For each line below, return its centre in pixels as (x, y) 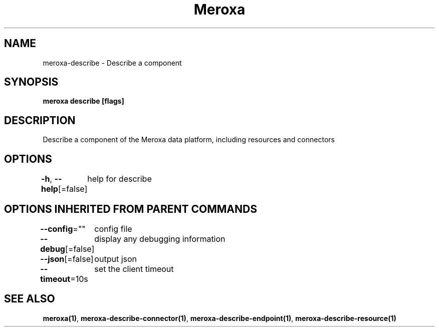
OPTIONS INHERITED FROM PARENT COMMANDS (131, 209)
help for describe (120, 179)
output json (116, 259)
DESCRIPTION (40, 120)
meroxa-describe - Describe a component (112, 63)
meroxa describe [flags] (83, 101)
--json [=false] (67, 259)
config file (113, 229)
